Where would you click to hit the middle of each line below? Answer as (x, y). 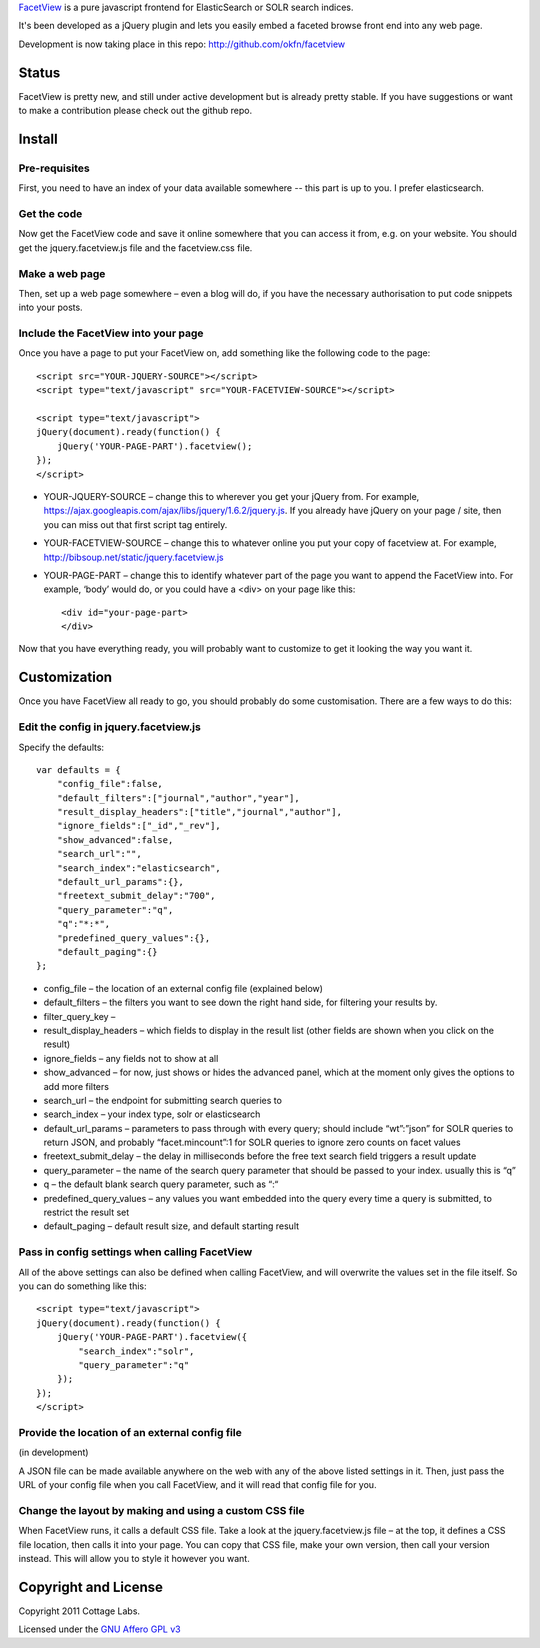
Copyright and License (91, 1586)
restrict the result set (86, 1212)
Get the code (50, 213)
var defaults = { (78, 769)
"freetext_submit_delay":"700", (136, 896)
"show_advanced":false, (115, 839)
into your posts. (51, 307)
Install (38, 138)
